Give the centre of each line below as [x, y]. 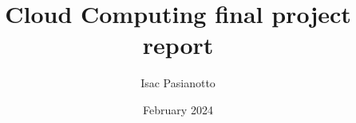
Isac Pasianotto [178, 83]
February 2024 [178, 109]
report [178, 45]
